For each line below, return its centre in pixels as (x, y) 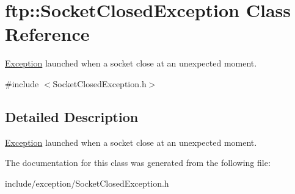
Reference (47, 34)
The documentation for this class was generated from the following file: (138, 163)
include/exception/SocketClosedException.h (87, 183)
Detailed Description (72, 116)
